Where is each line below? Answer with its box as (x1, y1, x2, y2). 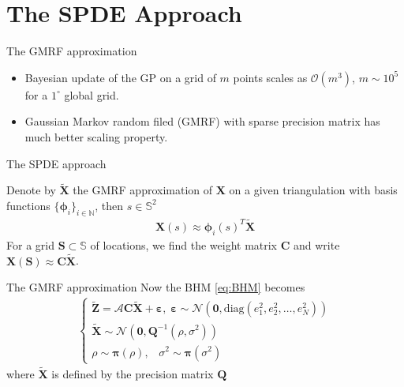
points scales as (233, 69, 308, 85)
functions (6, 197, 50, 213)
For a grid (6, 236, 54, 253)
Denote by (6, 182, 56, 198)
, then (95, 197, 124, 213)
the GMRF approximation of (73, 182, 213, 198)
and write (293, 236, 340, 253)
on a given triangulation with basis (229, 182, 398, 198)
